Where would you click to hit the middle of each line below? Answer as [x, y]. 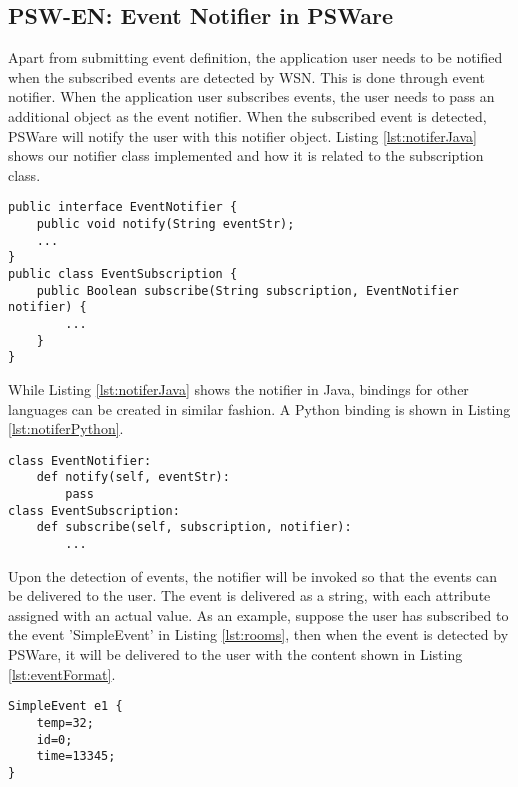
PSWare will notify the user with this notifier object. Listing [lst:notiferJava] [242, 135]
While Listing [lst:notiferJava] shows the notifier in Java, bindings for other [238, 388]
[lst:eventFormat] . [62, 673]
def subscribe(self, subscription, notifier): [194, 527]
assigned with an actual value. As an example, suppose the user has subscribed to [258, 614]
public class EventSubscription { [123, 273]
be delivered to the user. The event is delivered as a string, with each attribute [249, 595]
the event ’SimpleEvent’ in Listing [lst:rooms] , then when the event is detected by [258, 634]
